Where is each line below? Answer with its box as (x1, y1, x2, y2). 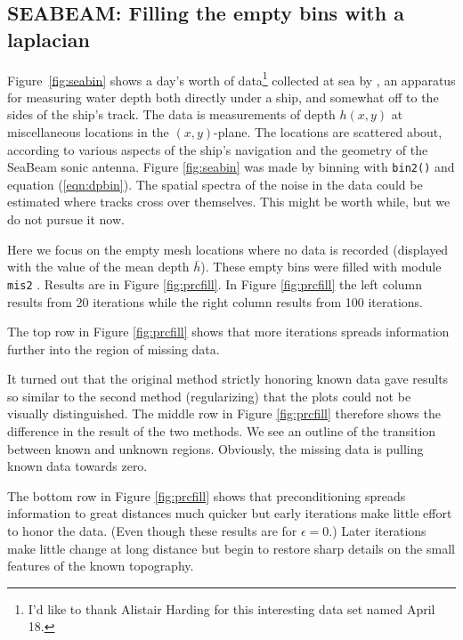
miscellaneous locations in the (7, 123, 169, 142)
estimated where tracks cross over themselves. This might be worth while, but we (7, 192, 451, 211)
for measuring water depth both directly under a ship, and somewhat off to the (7, 87, 439, 106)
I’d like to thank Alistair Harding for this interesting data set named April (28, 599, 435, 618)
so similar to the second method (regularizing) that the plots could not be (7, 386, 411, 405)
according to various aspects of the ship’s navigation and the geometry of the (7, 140, 428, 158)
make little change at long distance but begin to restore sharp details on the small (7, 539, 455, 557)
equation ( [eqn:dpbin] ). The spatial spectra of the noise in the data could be (7, 174, 423, 193)
